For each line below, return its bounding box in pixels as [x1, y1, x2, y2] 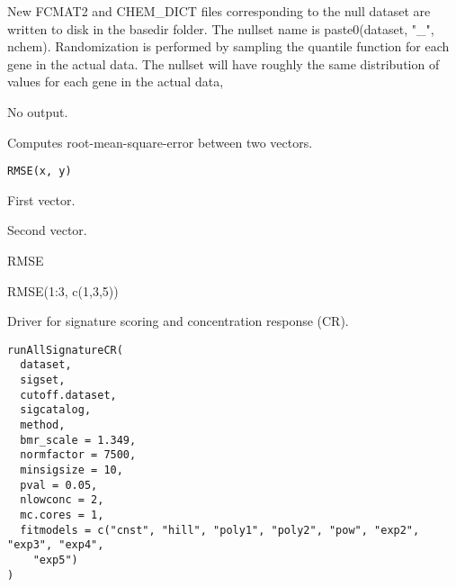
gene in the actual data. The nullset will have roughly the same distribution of [7, 54, 440, 73]
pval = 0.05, [20, 478, 98, 492]
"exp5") [32, 553, 78, 566]
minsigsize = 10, [20, 464, 123, 477]
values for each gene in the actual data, [7, 72, 224, 91]
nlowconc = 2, [20, 493, 104, 507]
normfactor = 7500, [20, 448, 137, 462]
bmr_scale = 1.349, [20, 433, 137, 447]
